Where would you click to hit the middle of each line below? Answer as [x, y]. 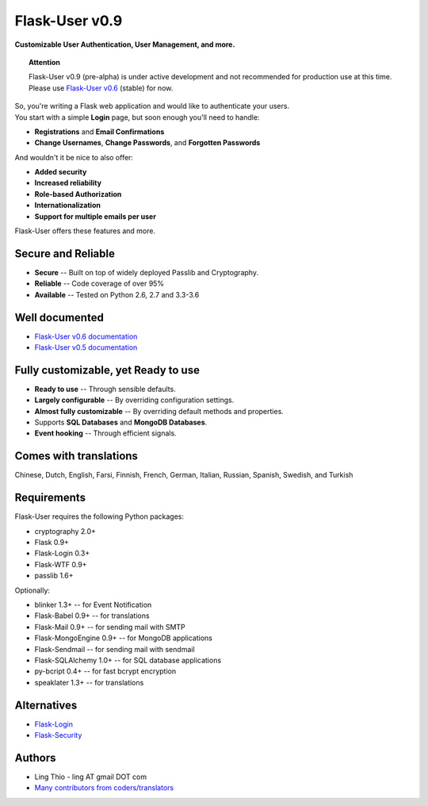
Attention [45, 62]
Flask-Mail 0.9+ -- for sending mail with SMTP [110, 627]
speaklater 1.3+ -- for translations [89, 682]
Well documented [59, 317]
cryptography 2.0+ [65, 531]
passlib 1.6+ [54, 576]
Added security [61, 172]
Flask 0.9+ [52, 543]
